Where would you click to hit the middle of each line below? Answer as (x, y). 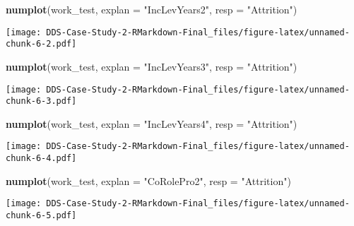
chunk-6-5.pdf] (41, 215)
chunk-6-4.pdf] (41, 159)
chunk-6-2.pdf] (41, 44)
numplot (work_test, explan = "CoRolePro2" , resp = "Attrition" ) (148, 180)
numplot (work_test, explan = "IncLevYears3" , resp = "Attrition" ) (152, 66)
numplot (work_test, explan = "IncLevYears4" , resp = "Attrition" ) (152, 123)
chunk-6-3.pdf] (41, 101)
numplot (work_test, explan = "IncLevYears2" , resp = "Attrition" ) (152, 9)
